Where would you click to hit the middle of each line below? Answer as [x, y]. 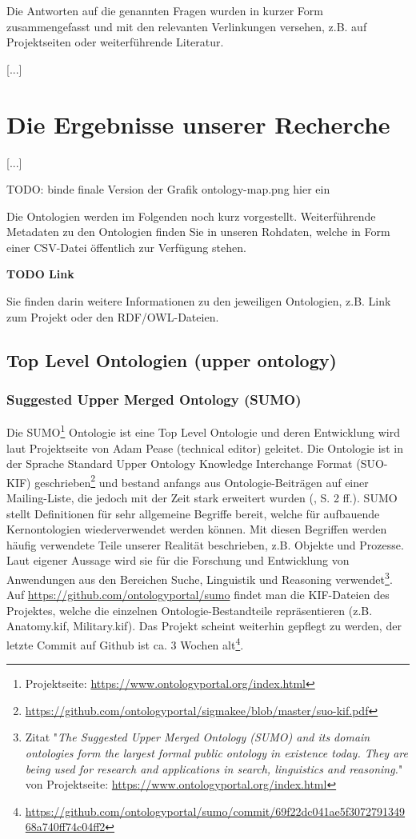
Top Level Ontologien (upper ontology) [172, 360]
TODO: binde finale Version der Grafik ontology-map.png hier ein [168, 189]
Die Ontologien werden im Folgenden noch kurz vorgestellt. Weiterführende [191, 216]
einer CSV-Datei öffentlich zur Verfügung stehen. [126, 247]
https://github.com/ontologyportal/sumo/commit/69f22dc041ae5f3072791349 [215, 811]
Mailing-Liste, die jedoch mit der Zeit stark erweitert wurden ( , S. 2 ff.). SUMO [202, 497]
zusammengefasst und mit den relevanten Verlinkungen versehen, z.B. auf [187, 26]
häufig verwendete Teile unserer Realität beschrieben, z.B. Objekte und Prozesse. [205, 544]
